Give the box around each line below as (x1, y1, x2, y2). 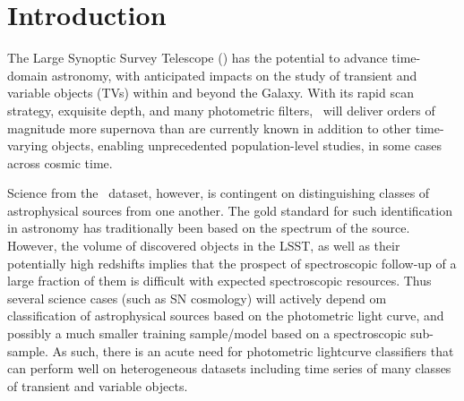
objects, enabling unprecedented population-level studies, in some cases (51, 136, 443, 155)
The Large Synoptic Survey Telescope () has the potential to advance (7, 48, 388, 67)
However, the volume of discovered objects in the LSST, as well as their (7, 236, 400, 255)
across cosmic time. (7, 153, 113, 172)
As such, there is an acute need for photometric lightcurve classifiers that (52, 341, 454, 360)
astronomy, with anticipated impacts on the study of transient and (51, 65, 417, 84)
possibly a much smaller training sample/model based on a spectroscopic (7, 324, 407, 343)
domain (7, 65, 48, 84)
